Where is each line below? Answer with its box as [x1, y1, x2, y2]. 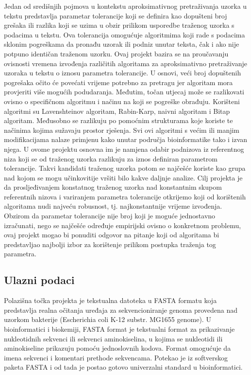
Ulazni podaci [4, 272, 75, 287]
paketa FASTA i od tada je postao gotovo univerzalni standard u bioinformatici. [4, 362, 243, 372]
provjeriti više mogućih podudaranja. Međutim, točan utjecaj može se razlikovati [4, 87, 245, 97]
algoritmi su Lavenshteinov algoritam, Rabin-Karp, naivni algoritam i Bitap [4, 106, 230, 116]
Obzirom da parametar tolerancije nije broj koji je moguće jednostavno [4, 211, 216, 221]
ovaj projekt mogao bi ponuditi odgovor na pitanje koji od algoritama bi [4, 230, 219, 240]
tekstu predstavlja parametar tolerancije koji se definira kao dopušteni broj [4, 10, 227, 20]
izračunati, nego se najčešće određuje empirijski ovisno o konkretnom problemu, [4, 220, 241, 230]
